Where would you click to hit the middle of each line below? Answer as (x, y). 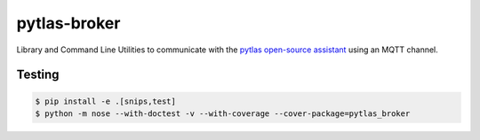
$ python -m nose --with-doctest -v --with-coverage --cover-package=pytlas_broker (223, 113)
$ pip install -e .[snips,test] (106, 101)
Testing (38, 75)
